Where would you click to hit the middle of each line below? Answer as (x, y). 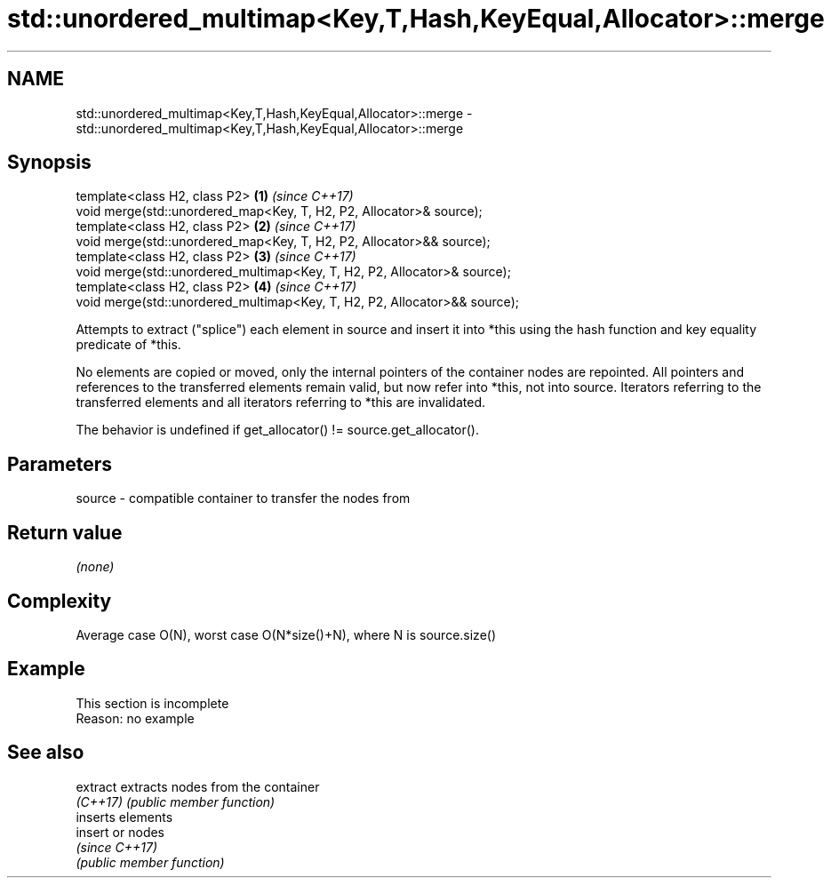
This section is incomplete (152, 703)
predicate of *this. (128, 345)
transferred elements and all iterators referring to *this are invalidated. (280, 403)
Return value (65, 532)
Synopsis (49, 163)
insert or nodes (120, 832)
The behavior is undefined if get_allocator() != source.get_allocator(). (277, 430)
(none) (95, 567)
